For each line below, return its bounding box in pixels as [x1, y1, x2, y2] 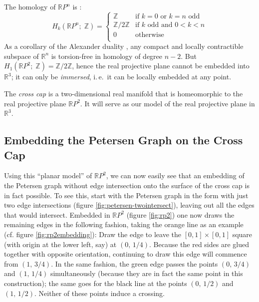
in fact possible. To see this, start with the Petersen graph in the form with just [4, 190, 249, 200]
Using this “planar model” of [4, 170, 92, 181]
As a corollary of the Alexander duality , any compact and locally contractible [4, 41, 244, 51]
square [232, 229, 253, 239]
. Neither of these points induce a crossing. [34, 288, 165, 298]
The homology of [4, 1, 56, 11]
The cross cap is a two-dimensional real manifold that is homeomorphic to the [4, 88, 243, 98]
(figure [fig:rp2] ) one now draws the [126, 209, 235, 220]
